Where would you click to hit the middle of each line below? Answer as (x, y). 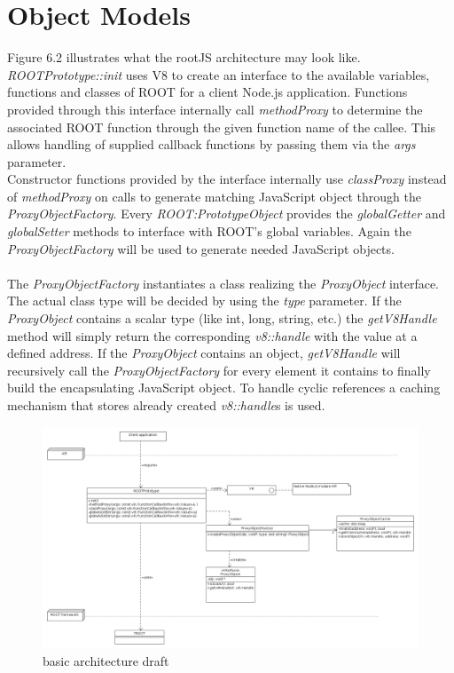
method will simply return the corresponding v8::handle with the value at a (212, 335)
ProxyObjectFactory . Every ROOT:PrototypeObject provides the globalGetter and (227, 214)
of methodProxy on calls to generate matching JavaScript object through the (214, 196)
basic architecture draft (106, 661)
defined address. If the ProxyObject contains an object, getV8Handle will (204, 353)
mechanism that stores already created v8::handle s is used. (166, 405)
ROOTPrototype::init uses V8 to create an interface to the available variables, (219, 74)
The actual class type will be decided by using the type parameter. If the (204, 301)
